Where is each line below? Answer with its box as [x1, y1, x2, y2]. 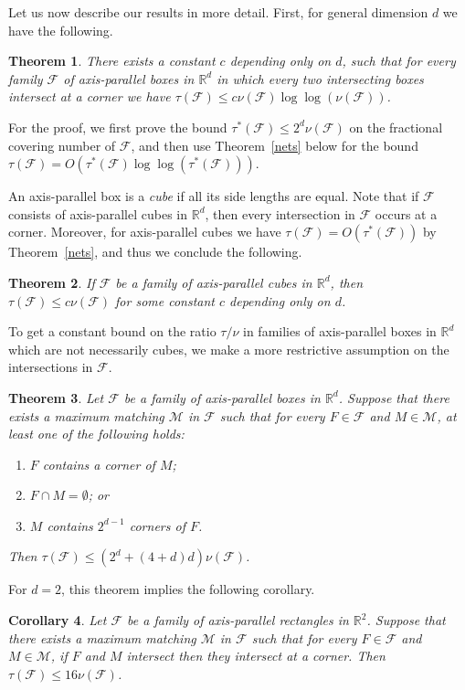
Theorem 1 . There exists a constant [8, 51, 216, 70]
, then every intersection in [205, 204, 355, 223]
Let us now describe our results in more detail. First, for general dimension [8, 3, 428, 21]
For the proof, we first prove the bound [8, 117, 227, 136]
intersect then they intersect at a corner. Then [126, 646, 386, 665]
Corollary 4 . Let [8, 610, 107, 630]
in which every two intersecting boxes [217, 69, 424, 88]
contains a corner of [42, 454, 155, 473]
